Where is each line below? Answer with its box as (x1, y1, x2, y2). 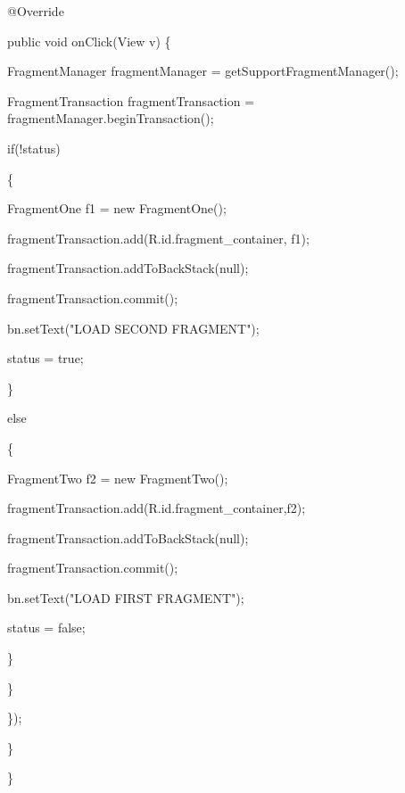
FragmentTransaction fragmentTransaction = (7, 91, 255, 110)
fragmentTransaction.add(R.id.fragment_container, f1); (7, 228, 310, 247)
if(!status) (7, 138, 61, 157)
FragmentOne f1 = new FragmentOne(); (7, 199, 227, 218)
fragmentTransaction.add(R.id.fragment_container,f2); (7, 499, 306, 517)
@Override (7, 2, 64, 20)
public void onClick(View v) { (7, 31, 171, 50)
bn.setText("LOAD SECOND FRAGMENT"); (7, 318, 260, 337)
